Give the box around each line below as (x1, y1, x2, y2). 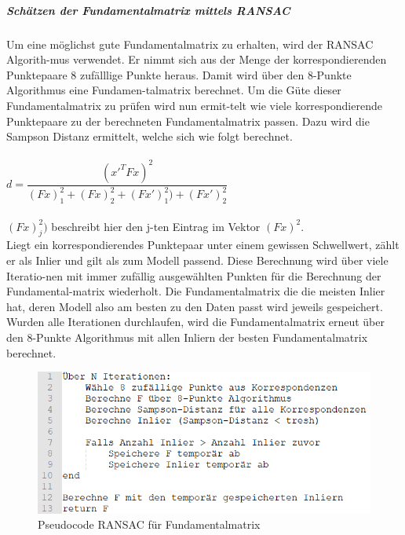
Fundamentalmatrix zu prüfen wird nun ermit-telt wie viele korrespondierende (6, 97, 382, 113)
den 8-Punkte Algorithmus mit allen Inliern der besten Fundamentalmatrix (6, 328, 368, 345)
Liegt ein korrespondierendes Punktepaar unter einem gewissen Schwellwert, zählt (6, 236, 400, 253)
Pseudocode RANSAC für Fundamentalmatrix (38, 516, 261, 533)
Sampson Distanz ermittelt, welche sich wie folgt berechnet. (6, 128, 293, 145)
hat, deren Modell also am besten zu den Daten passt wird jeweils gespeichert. (6, 298, 383, 314)
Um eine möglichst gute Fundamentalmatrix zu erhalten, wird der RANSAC (6, 35, 374, 52)
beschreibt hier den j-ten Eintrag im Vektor (51, 218, 261, 234)
